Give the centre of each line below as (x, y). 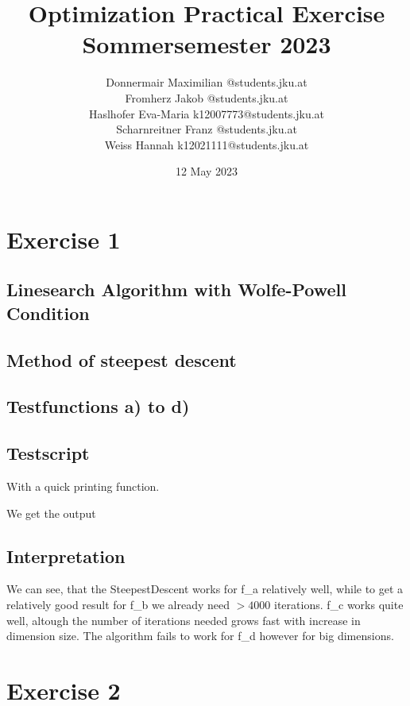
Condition (48, 312)
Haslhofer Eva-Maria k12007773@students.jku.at (207, 113)
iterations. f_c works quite (339, 604)
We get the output (51, 513)
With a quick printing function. (83, 486)
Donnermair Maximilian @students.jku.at (207, 82)
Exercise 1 (64, 239)
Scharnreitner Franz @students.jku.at (207, 129)
